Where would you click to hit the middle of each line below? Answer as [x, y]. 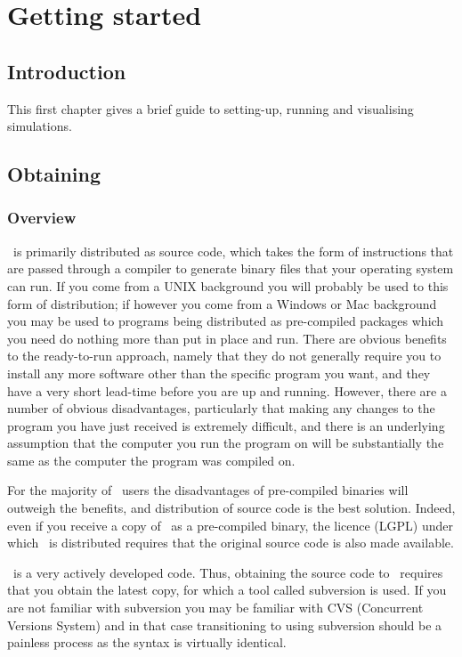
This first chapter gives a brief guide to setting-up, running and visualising [211, 108]
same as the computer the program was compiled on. [151, 460]
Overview [42, 218]
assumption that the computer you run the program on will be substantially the [226, 443]
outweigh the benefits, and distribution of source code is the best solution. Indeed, [231, 508]
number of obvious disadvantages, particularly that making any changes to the [221, 408]
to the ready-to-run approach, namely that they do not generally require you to [224, 356]
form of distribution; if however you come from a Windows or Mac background [222, 303]
